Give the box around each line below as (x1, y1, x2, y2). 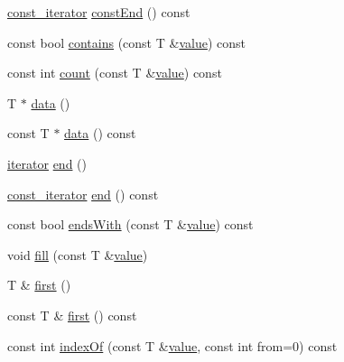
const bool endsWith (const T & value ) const (7, 215, 254, 234)
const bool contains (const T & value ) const (7, 32, 246, 51)
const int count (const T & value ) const (7, 63, 222, 82)
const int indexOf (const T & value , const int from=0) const (7, 336, 338, 355)
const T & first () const (7, 305, 137, 324)
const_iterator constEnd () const (7, 3, 191, 21)
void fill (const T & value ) (7, 245, 148, 264)
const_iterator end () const (7, 184, 159, 203)
